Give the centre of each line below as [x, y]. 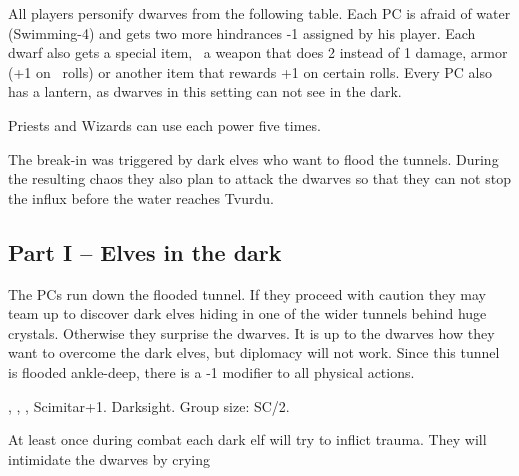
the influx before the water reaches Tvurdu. [141, 197]
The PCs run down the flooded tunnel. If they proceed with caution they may [247, 293]
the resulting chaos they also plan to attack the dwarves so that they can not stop [259, 178]
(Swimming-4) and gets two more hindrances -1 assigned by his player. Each [242, 32]
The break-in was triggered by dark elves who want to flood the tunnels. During [253, 158]
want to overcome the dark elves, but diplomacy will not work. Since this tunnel [254, 352]
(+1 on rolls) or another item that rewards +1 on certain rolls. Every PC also [250, 71]
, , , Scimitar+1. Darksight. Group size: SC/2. [149, 405]
